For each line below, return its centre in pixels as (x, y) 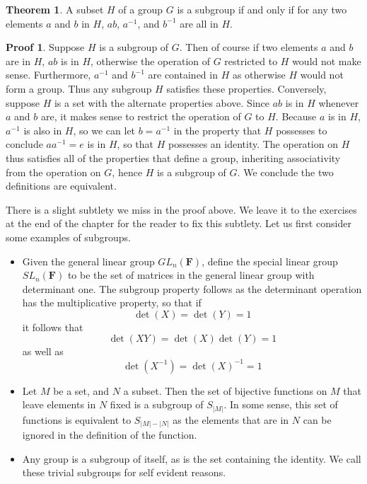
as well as (43, 351)
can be (317, 419)
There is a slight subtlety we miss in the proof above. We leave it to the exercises (181, 209)
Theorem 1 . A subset (55, 9)
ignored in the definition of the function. (110, 435)
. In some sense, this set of (281, 404)
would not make (327, 60)
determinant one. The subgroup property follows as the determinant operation (192, 288)
